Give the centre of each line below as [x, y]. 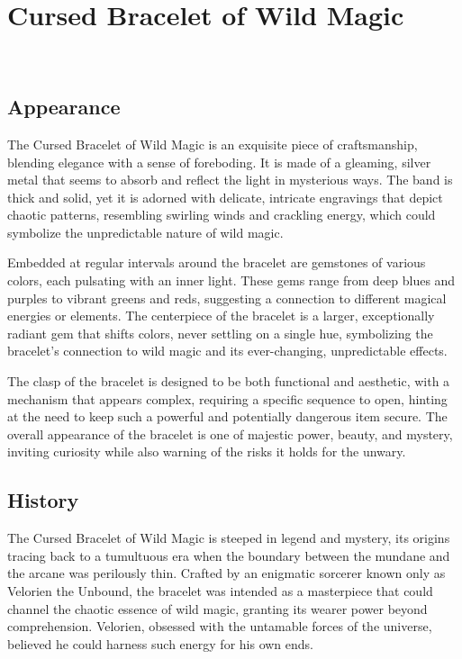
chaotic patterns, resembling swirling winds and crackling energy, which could [222, 215]
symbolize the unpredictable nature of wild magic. [145, 232]
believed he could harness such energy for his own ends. [160, 643]
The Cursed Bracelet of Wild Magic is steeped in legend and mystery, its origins [229, 538]
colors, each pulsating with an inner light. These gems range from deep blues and [231, 280]
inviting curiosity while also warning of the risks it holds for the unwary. [207, 451]
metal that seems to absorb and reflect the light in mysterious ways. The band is [230, 180]
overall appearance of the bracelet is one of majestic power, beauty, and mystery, [230, 433]
